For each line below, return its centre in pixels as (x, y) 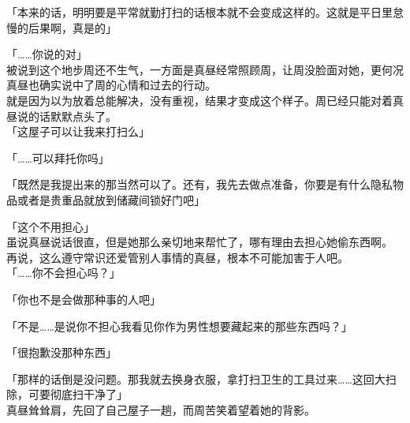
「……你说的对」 (47, 54)
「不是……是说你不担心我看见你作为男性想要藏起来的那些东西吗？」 (179, 326)
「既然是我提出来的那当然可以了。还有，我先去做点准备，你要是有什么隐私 (199, 184)
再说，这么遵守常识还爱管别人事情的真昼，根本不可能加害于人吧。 (177, 257)
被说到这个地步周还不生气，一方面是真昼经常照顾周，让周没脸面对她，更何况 (205, 69)
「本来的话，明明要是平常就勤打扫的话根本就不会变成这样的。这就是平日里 (199, 12)
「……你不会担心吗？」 (63, 273)
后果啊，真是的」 (72, 27)
